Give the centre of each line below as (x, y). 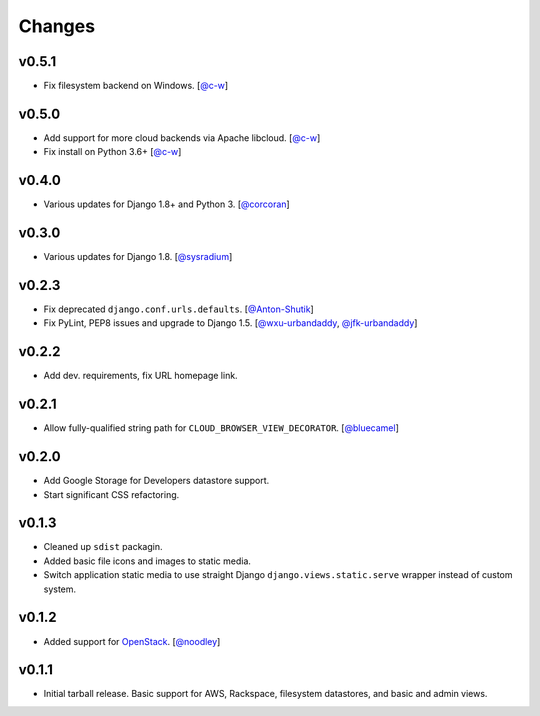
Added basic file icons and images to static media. (147, 561)
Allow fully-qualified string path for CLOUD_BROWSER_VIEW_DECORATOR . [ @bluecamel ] (221, 428)
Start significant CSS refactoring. (111, 494)
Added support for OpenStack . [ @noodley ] (132, 641)
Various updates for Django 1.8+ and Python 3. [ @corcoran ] (166, 204)
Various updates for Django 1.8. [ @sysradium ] (138, 257)
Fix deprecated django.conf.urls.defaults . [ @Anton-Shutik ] (178, 309)
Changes (56, 26)
